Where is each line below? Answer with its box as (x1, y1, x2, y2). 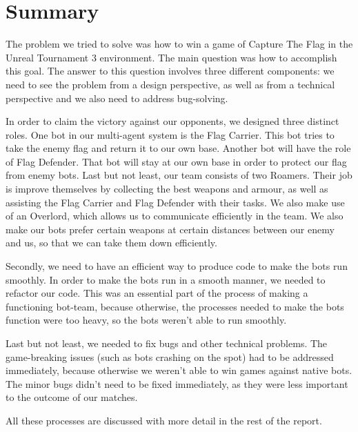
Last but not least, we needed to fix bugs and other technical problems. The (6, 336, 328, 350)
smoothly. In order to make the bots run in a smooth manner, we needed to (6, 272, 326, 286)
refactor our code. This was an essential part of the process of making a (6, 286, 308, 300)
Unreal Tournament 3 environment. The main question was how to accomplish (6, 50, 337, 64)
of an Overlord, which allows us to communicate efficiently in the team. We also (6, 208, 344, 223)
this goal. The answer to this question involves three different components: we (6, 63, 335, 78)
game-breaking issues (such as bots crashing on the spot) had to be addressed (6, 349, 334, 364)
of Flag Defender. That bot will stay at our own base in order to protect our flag (6, 154, 347, 168)
